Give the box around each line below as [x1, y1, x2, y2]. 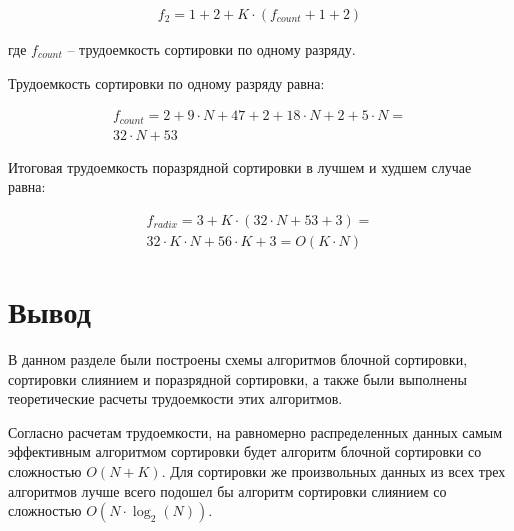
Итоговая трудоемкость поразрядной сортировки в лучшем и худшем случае [8, 156, 472, 177]
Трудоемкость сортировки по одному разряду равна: [8, 72, 325, 93]
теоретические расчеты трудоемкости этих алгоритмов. [8, 388, 343, 409]
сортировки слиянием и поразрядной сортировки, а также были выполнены [8, 368, 467, 389]
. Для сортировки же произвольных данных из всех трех [161, 461, 506, 482]
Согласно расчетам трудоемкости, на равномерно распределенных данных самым [8, 421, 503, 442]
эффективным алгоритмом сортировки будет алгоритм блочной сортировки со [8, 441, 482, 462]
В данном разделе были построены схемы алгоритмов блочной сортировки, [8, 349, 468, 370]
